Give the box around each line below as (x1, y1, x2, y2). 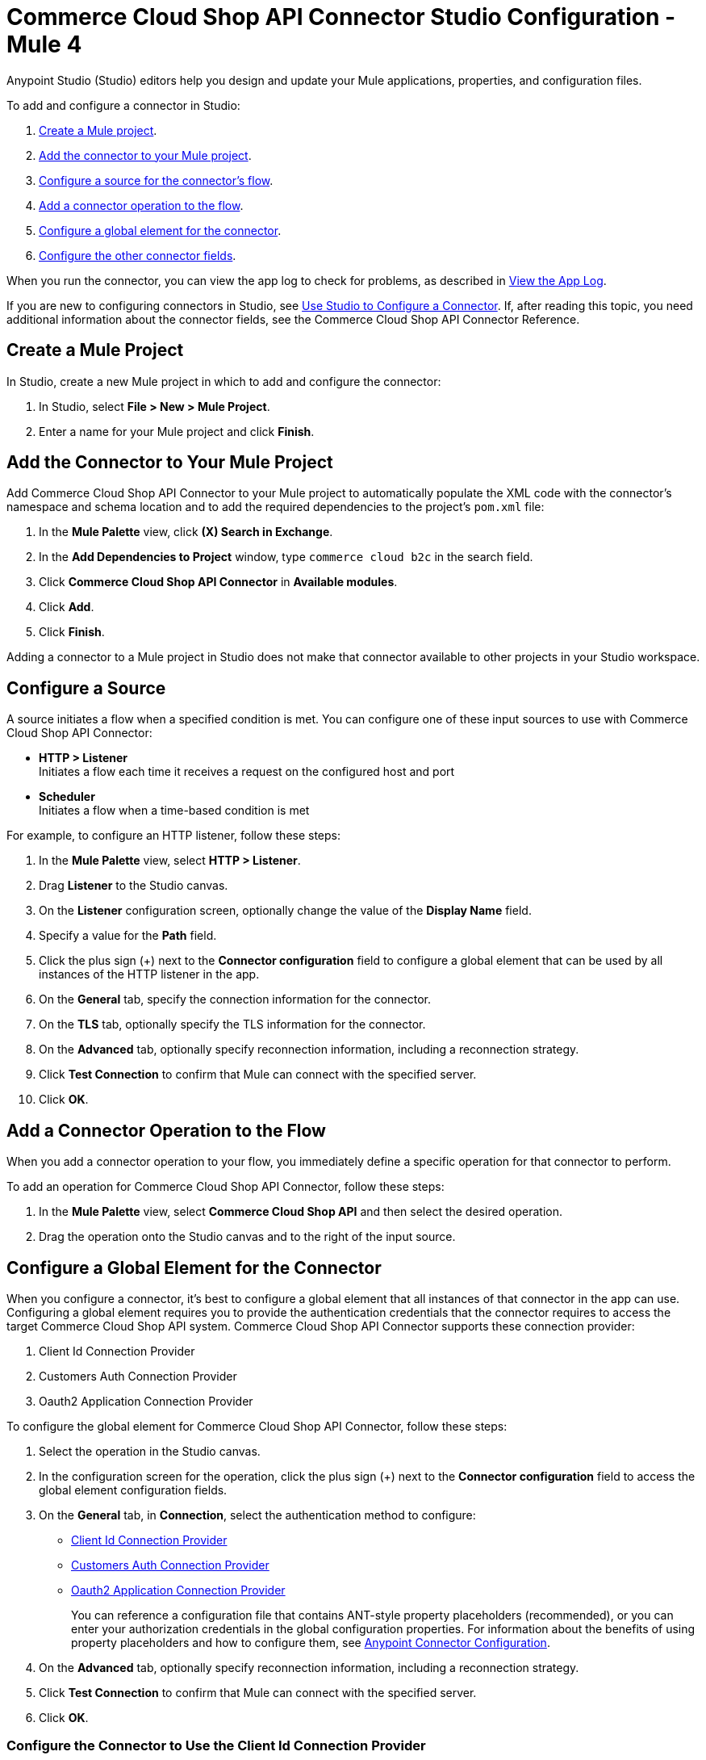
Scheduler (39, 790, 95, 804)
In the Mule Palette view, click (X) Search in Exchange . (39, 525, 333, 539)
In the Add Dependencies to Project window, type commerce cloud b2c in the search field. (39, 550, 533, 564)
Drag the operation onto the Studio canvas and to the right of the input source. (39, 1230, 456, 1244)
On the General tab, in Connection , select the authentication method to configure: (39, 1507, 476, 1522)
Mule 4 (6, 31, 82, 58)
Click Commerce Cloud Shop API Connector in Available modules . (39, 575, 398, 589)
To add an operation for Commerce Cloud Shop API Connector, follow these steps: (6, 1180, 445, 1194)
